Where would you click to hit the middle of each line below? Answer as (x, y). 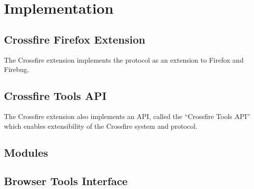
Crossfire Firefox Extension (75, 39)
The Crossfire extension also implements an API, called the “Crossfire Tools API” (127, 116)
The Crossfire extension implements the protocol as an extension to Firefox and (124, 59)
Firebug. (17, 69)
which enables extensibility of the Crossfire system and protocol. (101, 126)
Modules (26, 152)
